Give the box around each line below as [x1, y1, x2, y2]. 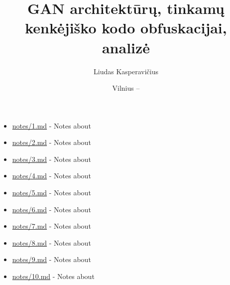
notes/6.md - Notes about [12, 204, 91, 214]
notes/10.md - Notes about [12, 271, 95, 282]
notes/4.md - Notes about [12, 170, 91, 181]
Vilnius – [112, 83, 140, 93]
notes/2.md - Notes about [12, 137, 91, 147]
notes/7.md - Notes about [12, 221, 91, 231]
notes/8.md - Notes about [12, 237, 91, 248]
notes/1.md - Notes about [12, 120, 91, 131]
